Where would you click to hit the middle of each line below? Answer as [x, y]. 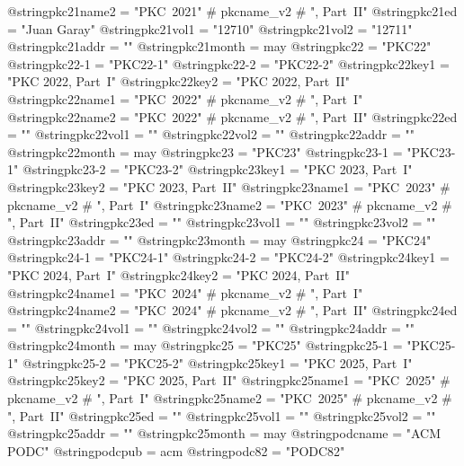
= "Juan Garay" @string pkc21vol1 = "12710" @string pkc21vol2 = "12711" [210, 28]
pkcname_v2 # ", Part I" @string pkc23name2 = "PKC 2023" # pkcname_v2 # [230, 204]
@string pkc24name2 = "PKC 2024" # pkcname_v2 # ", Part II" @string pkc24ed [232, 310]
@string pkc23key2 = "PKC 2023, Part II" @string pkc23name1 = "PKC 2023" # [229, 186]
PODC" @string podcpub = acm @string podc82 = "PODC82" [176, 450]
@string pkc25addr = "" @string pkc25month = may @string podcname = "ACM [224, 433]
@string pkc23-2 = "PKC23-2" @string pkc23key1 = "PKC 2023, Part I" [217, 169]
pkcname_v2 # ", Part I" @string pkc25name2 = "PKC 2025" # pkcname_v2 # [230, 398]
